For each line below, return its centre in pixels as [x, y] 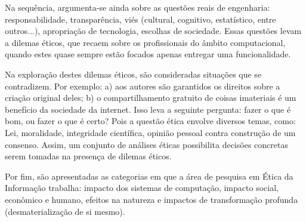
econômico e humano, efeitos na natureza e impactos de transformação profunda [152, 199]
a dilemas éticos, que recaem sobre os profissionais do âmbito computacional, [145, 42]
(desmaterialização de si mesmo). [65, 211]
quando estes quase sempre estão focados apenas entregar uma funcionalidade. [148, 54]
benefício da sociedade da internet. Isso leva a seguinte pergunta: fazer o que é [148, 109]
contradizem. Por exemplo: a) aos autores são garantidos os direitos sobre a [143, 86]
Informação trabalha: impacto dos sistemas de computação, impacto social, [142, 188]
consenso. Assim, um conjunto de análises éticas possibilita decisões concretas [146, 144]
